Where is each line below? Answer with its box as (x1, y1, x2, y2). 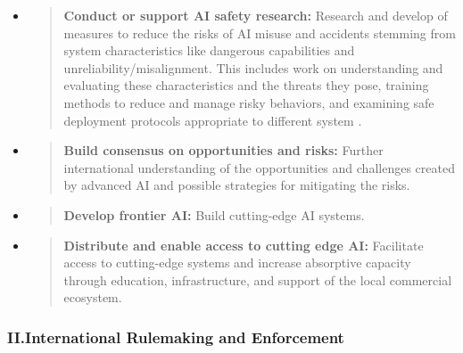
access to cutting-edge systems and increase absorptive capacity (63, 253, 411, 272)
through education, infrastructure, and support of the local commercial (63, 270, 452, 289)
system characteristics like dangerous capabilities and (63, 41, 355, 60)
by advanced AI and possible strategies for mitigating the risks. (63, 176, 410, 194)
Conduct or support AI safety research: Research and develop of (63, 6, 448, 24)
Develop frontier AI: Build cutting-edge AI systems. (63, 205, 365, 224)
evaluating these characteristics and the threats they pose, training (63, 76, 429, 94)
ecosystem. (63, 288, 122, 307)
